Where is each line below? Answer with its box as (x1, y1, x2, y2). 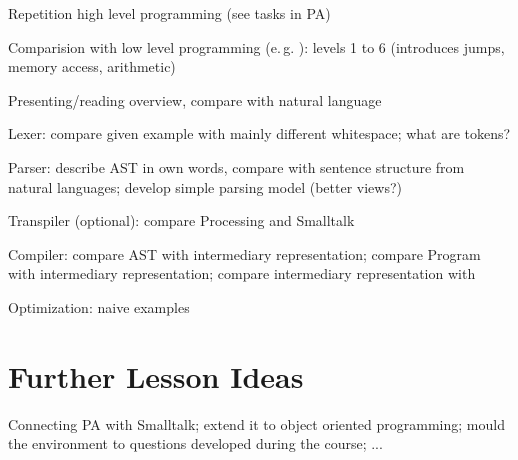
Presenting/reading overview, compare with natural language (8, 89, 382, 110)
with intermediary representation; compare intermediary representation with (8, 263, 476, 284)
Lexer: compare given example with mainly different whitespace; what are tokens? (8, 123, 511, 144)
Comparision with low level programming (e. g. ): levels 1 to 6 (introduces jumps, (8, 36, 505, 57)
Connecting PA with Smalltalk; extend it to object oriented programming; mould (8, 413, 505, 434)
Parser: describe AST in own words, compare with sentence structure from (8, 156, 465, 177)
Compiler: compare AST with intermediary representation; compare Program (8, 243, 481, 264)
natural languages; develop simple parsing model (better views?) (8, 176, 402, 197)
